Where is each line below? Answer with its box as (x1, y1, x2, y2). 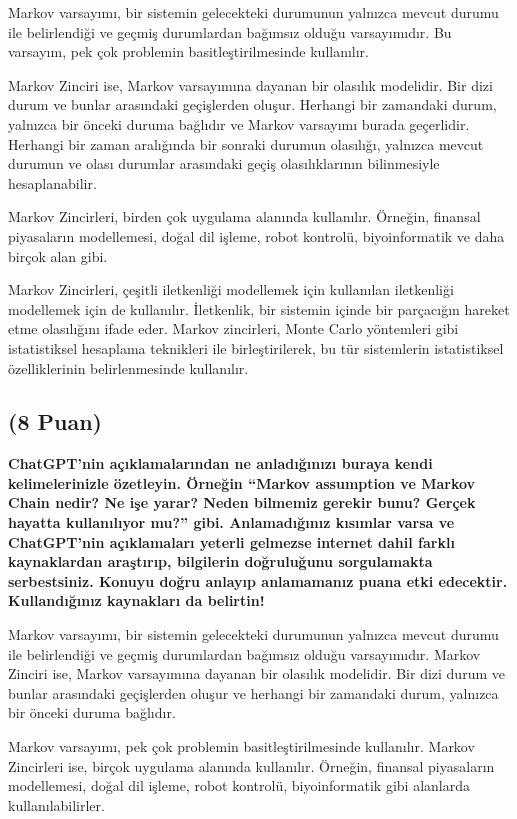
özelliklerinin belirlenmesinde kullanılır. (8, 357, 249, 378)
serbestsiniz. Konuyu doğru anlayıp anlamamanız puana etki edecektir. (8, 570, 508, 591)
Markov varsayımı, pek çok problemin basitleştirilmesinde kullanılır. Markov (8, 736, 475, 757)
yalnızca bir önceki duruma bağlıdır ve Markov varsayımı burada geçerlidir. (8, 113, 470, 134)
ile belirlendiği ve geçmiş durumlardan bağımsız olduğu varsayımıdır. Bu (8, 21, 452, 42)
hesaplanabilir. (8, 172, 97, 193)
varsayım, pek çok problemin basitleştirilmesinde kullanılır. (8, 41, 370, 62)
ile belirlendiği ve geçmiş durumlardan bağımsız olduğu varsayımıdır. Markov (8, 643, 481, 664)
